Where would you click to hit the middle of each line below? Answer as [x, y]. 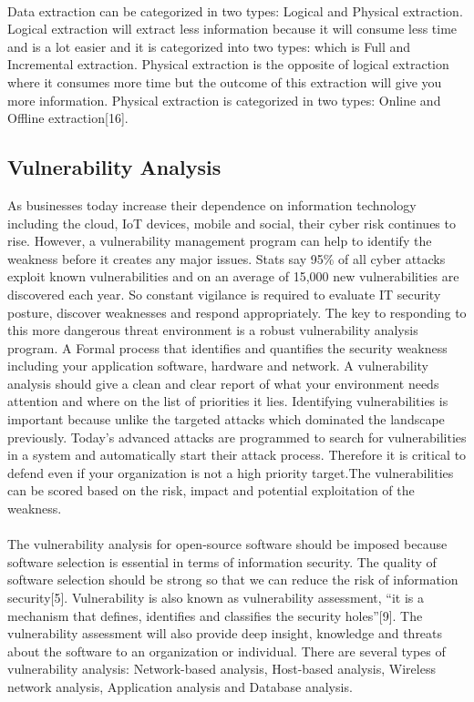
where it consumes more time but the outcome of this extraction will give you [225, 81]
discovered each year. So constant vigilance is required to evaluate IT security [224, 294]
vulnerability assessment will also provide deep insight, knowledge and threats [225, 633]
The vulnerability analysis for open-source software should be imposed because [227, 544]
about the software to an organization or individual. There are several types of [227, 651]
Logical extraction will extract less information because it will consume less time [232, 29]
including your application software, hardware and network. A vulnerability [218, 366]
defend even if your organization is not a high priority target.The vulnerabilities [231, 472]
